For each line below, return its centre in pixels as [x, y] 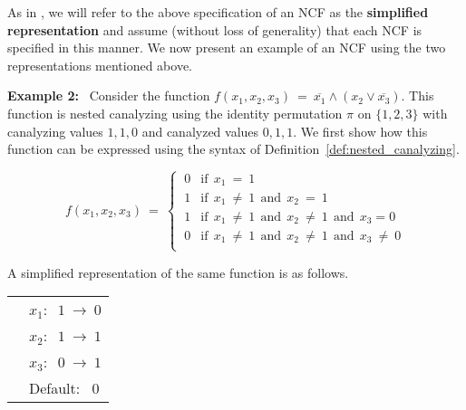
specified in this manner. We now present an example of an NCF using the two [227, 48]
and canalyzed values [200, 131]
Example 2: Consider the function [109, 95]
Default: [55, 388]
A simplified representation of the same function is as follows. [178, 272]
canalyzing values [55, 131]
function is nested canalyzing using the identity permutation [175, 113]
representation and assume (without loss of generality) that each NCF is [215, 29]
